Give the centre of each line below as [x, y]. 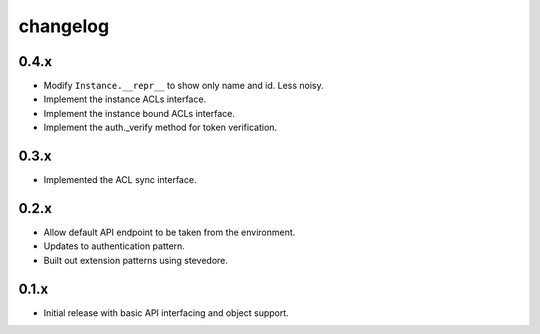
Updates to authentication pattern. [114, 246]
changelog [64, 26]
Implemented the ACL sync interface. [120, 180]
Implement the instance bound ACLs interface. [139, 113]
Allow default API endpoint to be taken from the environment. [169, 232]
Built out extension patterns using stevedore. [136, 260]
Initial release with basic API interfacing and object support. [166, 312]
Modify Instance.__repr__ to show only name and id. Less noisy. [183, 86]
